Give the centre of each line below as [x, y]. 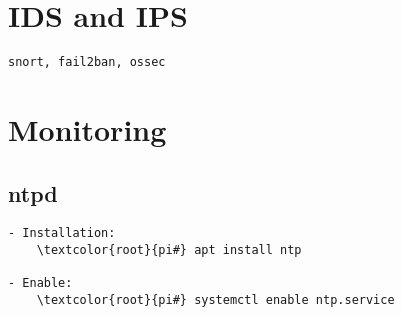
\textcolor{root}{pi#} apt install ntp [169, 250]
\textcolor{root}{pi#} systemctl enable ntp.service [215, 299]
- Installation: [62, 233]
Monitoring [87, 128]
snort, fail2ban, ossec [87, 62]
